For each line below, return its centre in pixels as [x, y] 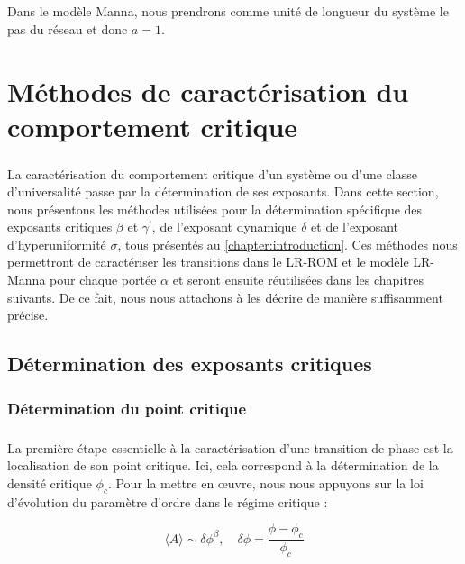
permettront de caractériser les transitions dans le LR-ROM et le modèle [208, 262]
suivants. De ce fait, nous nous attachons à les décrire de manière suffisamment [225, 297]
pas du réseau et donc [68, 28]
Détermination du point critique [127, 408]
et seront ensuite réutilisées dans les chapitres [298, 280]
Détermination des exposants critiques [190, 364]
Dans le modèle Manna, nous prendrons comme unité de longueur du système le [228, 11]
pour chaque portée [103, 280]
